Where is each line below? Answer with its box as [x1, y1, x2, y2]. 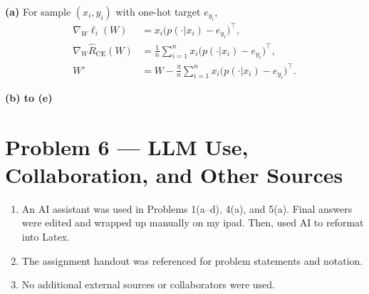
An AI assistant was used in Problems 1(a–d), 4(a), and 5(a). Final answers [21, 201, 353, 216]
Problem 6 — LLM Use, [5, 132, 249, 161]
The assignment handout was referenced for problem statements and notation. [21, 253, 363, 268]
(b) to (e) [5, 90, 53, 105]
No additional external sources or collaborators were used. [21, 277, 276, 292]
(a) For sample [5, 4, 71, 19]
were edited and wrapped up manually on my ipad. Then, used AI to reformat [21, 215, 364, 230]
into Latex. [21, 229, 70, 244]
